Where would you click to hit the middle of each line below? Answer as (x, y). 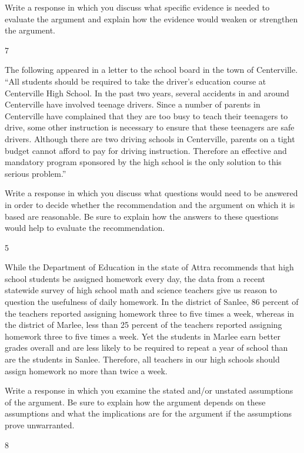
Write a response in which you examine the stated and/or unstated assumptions (149, 390)
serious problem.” (36, 173)
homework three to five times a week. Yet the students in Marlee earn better (143, 336)
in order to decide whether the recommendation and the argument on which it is (150, 204)
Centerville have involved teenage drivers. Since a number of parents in (133, 104)
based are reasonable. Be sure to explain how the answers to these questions (142, 216)
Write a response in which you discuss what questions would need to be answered (151, 193)
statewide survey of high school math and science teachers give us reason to (141, 290)
